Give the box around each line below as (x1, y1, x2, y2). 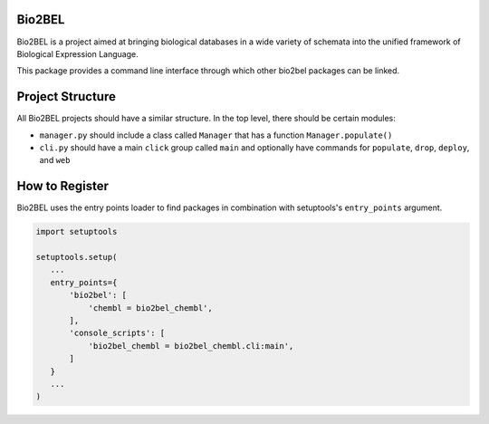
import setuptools (35, 226, 118, 237)
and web (39, 155, 71, 166)
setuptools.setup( (35, 252, 118, 263)
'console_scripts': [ (69, 328, 166, 339)
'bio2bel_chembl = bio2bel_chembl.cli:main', (88, 341, 294, 351)
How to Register (16, 178, 109, 194)
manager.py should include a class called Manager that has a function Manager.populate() (39, 130, 393, 140)
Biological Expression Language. (16, 48, 139, 59)
